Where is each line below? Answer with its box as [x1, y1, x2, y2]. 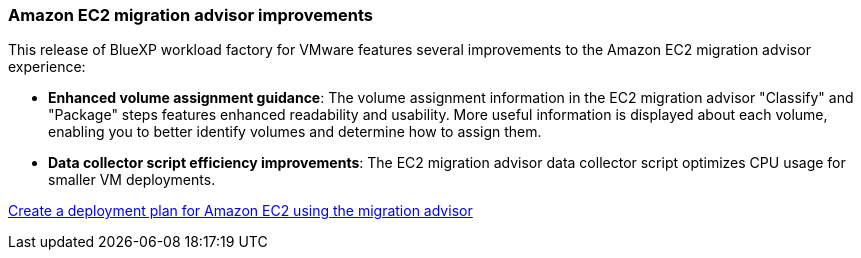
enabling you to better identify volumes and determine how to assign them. [48, 123, 542, 141]
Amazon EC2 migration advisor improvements [8, 5, 373, 25]
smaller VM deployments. [48, 171, 216, 189]
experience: [8, 58, 86, 76]
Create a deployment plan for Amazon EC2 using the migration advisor [8, 202, 473, 220]
